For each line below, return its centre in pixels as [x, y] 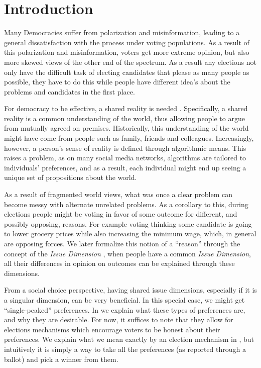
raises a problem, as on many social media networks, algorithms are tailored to [125, 158]
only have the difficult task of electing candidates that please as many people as [127, 72]
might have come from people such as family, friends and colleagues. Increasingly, [129, 138]
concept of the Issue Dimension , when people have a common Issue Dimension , [127, 253]
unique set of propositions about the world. [71, 177]
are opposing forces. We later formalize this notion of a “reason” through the [122, 243]
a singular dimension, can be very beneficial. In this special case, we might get [124, 299]
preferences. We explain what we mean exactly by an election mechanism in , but [129, 339]
